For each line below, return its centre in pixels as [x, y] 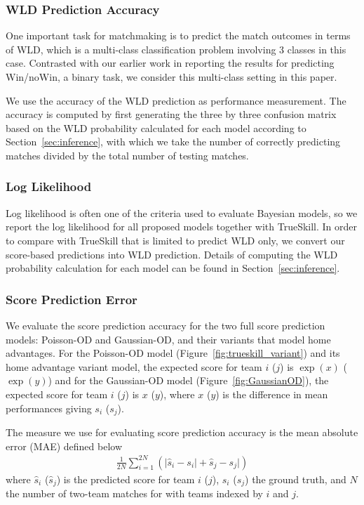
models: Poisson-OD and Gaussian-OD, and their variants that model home [168, 339]
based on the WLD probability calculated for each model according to [156, 127]
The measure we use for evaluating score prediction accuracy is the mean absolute [182, 432]
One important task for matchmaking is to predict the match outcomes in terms [178, 35]
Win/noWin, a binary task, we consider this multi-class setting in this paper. [171, 77]
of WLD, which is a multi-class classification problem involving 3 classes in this [176, 49]
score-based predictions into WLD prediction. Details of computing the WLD [172, 254]
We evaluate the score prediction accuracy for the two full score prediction [166, 325]
